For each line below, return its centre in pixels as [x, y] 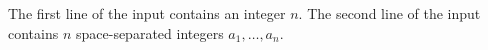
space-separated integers [149, 32]
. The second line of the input [389, 13]
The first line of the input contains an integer [147, 13]
